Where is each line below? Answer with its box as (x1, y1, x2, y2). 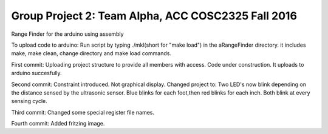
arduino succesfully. (11, 70, 62, 77)
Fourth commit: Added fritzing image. (11, 120, 105, 127)
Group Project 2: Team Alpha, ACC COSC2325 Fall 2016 (11, 9, 298, 22)
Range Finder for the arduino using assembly (11, 30, 124, 38)
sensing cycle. (11, 98, 48, 105)
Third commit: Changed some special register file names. (11, 109, 155, 116)
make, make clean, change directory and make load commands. (11, 50, 171, 57)
